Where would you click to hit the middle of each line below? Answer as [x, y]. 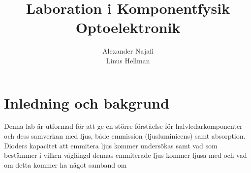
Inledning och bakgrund [87, 102]
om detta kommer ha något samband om [65, 164]
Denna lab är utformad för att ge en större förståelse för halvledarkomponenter [123, 126]
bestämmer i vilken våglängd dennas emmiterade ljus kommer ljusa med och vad [125, 155]
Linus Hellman [128, 60]
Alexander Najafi [128, 51]
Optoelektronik [128, 27]
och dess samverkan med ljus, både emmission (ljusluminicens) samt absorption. [125, 136]
